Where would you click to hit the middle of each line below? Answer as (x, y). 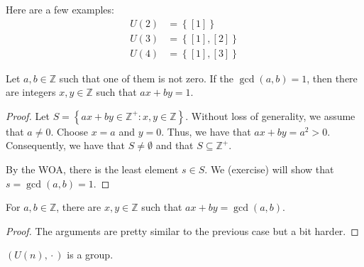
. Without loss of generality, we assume (270, 115)
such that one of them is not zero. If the (147, 78)
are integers (31, 92)
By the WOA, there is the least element (92, 169)
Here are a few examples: (60, 9)
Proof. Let (28, 115)
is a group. (90, 255)
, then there (332, 78)
